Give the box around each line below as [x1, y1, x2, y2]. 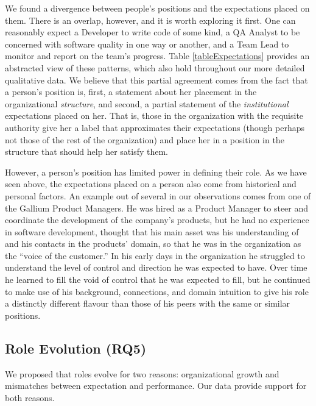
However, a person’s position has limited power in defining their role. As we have [5, 165, 307, 178]
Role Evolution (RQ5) [5, 338, 147, 357]
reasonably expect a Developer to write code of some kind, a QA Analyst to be [5, 26, 300, 38]
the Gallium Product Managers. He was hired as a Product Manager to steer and [5, 201, 309, 214]
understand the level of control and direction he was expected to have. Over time [5, 261, 307, 274]
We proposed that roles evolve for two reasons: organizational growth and [5, 367, 279, 380]
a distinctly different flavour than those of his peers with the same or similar [5, 297, 290, 310]
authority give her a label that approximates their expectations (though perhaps [5, 121, 305, 134]
